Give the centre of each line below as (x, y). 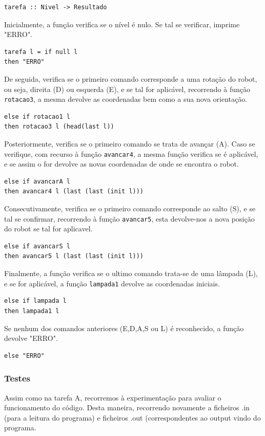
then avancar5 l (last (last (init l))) (74, 256)
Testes (17, 378)
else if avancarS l (37, 246)
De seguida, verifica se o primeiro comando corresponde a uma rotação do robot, (131, 78)
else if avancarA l (37, 181)
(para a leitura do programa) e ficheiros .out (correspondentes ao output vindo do (132, 417)
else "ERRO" (24, 356)
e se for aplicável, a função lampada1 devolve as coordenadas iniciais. (112, 283)
